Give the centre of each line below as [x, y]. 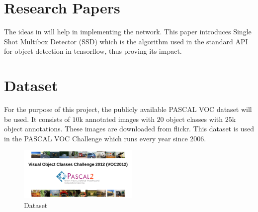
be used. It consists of [37, 119]
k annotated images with [117, 119]
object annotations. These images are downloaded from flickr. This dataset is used [129, 129]
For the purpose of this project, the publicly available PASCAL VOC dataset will [128, 109]
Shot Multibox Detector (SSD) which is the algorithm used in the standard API [126, 41]
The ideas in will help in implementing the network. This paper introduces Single [128, 32]
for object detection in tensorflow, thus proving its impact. [93, 51]
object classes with [195, 119]
